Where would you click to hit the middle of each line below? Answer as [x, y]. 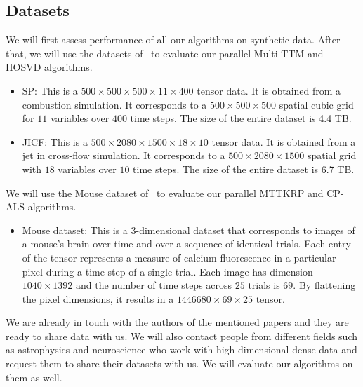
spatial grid [332, 155]
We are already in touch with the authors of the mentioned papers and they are [177, 322]
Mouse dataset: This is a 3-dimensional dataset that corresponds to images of [189, 230]
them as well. [34, 377]
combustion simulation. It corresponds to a [114, 104]
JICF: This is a [55, 141]
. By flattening [324, 285]
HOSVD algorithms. [49, 67]
